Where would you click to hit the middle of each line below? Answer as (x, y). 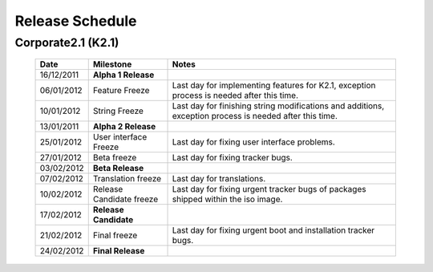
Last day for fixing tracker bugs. (232, 158)
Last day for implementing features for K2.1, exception (274, 86)
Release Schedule (76, 21)
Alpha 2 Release (124, 127)
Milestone (112, 64)
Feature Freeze (121, 91)
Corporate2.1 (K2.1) (67, 43)
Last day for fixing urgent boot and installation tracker (273, 230)
